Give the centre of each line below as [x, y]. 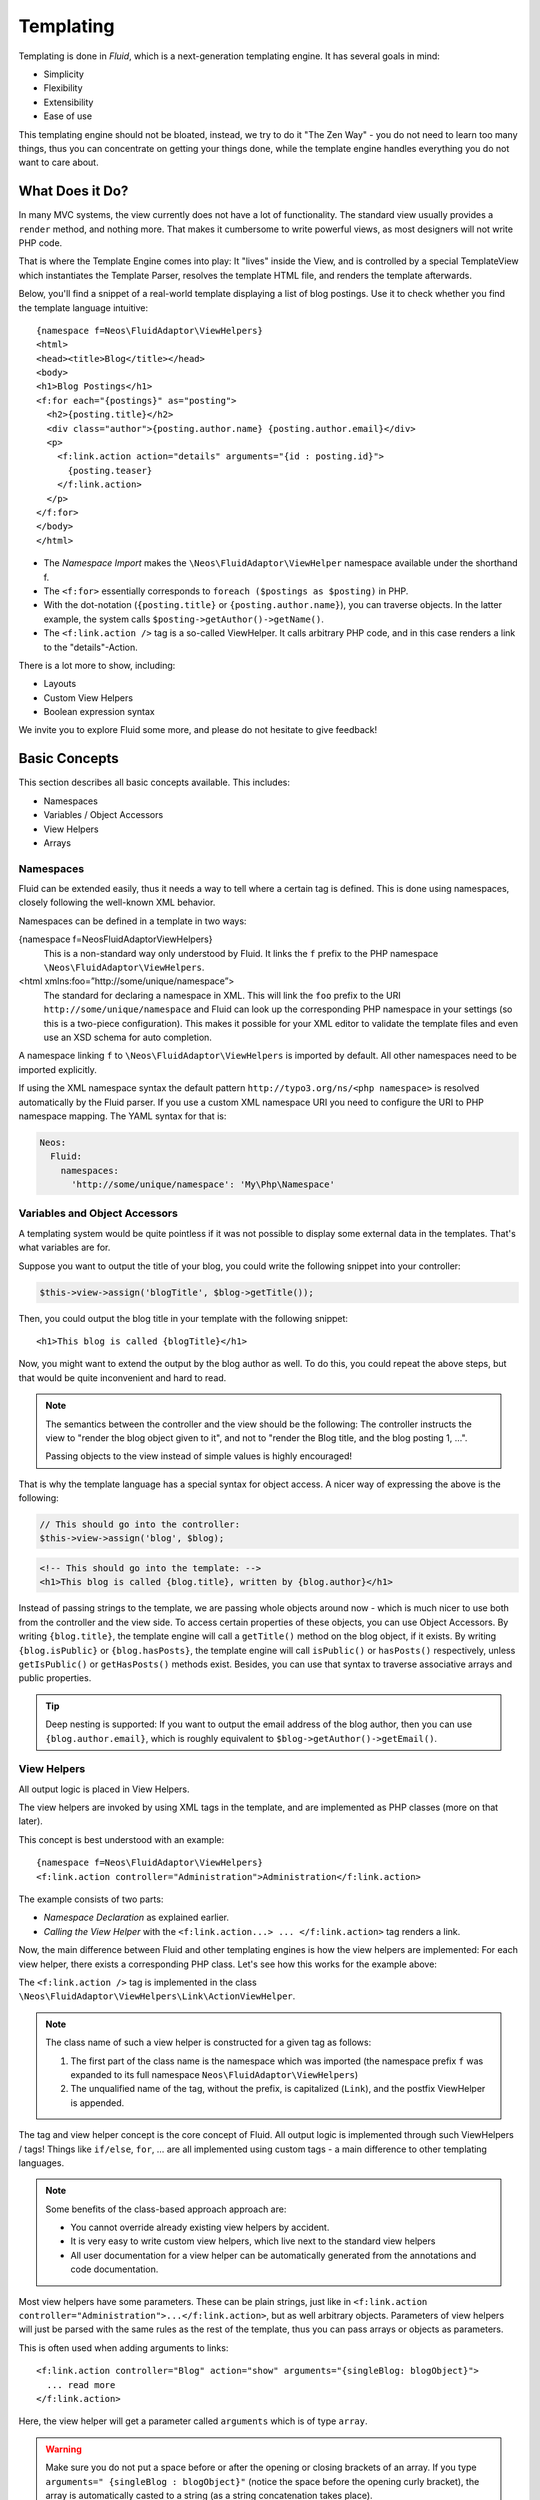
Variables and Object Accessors [98, 1213]
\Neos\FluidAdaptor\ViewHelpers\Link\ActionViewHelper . [157, 1996]
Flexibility [63, 88]
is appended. [97, 2102]
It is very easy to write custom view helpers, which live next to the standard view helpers [253, 2241]
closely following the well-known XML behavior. [117, 902]
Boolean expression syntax [99, 712]
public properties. [55, 1678]
